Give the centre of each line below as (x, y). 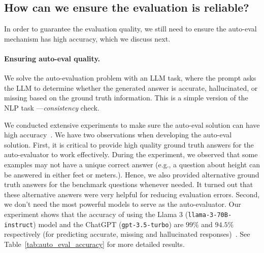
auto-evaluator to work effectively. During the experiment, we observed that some (131, 154)
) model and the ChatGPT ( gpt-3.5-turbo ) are (108, 224)
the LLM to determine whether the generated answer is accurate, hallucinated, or (131, 87)
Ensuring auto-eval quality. (52, 58)
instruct (19, 225)
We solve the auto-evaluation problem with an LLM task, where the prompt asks (130, 78)
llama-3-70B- (210, 215)
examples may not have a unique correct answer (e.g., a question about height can (132, 164)
